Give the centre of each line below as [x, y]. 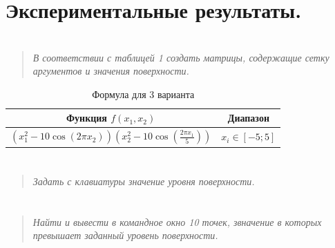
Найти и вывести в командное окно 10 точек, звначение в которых [177, 221]
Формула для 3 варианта [143, 94]
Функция [87, 118]
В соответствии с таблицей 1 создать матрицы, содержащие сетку [181, 57]
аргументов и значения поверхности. [111, 71]
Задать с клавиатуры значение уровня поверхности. [144, 181]
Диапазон [248, 118]
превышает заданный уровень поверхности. [125, 235]
